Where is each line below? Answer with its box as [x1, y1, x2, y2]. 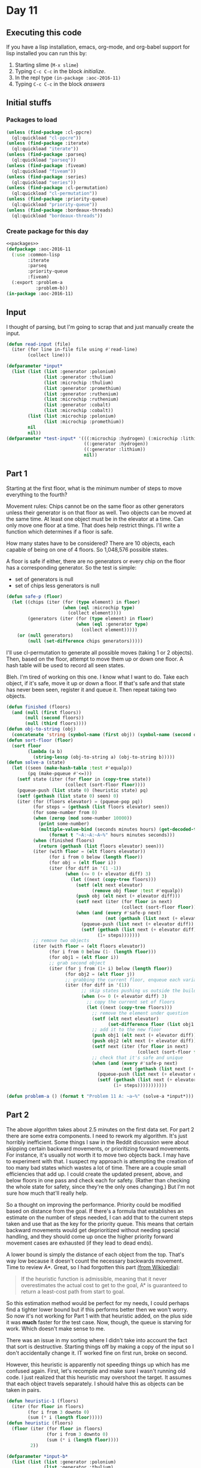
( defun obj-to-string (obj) [6, 726, 77, 733]
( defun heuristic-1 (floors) [6, 1398, 79, 1404]
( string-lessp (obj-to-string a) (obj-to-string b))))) [32, 754, 175, 760]
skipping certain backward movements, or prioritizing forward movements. [6, 1145, 190, 1152]
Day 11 [6, 4, 38, 17]
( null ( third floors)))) [25, 721, 87, 727]
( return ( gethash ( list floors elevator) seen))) [38, 843, 165, 849]
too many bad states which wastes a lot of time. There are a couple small [6, 1164, 187, 1171]
